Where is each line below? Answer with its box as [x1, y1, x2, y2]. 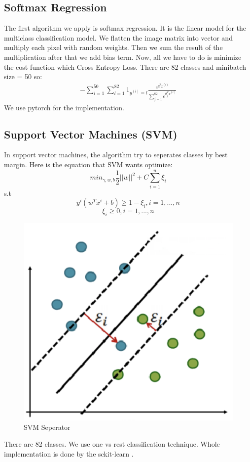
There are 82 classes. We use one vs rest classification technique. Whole [4, 438, 220, 449]
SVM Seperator [24, 422, 71, 432]
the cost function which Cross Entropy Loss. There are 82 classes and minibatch [4, 61, 247, 72]
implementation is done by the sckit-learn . [4, 448, 134, 459]
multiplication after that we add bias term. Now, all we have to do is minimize [4, 51, 242, 62]
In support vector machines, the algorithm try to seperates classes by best [4, 149, 228, 160]
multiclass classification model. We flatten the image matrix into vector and [4, 32, 233, 43]
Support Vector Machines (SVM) [4, 126, 178, 141]
